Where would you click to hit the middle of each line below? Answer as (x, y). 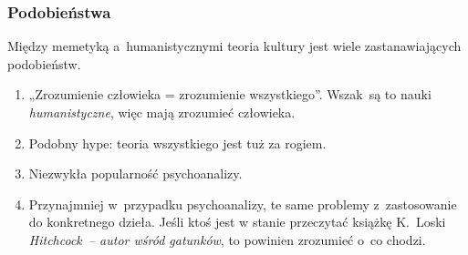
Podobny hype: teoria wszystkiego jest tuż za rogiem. (177, 143)
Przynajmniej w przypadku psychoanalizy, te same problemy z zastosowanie (243, 204)
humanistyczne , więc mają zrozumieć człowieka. (162, 112)
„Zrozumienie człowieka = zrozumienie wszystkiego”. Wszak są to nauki (230, 94)
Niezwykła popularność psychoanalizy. (135, 173)
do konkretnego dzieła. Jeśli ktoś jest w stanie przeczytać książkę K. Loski (237, 222)
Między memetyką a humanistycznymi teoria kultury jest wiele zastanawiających (234, 46)
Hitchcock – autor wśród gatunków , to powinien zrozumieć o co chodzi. (227, 239)
